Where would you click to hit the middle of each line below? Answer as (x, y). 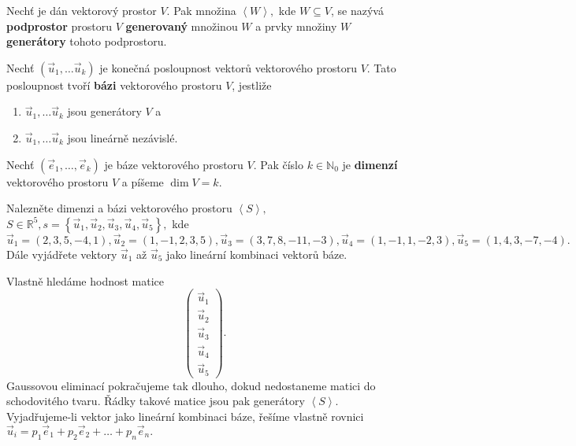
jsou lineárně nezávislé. (123, 137)
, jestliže (252, 85)
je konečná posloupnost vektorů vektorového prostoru (228, 67)
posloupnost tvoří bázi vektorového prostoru (114, 85)
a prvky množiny (296, 26)
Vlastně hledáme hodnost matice (85, 280)
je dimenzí (370, 164)
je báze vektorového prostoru (174, 164)
